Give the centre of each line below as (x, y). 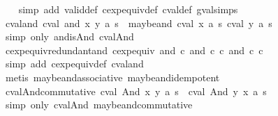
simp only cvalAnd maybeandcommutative (99, 105)
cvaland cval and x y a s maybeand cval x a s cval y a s (139, 23)
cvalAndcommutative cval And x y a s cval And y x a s (136, 91)
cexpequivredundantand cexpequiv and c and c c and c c (134, 50)
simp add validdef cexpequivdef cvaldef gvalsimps (128, 9)
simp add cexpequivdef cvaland (74, 64)
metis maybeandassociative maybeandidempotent (112, 77)
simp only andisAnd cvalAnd (69, 36)
